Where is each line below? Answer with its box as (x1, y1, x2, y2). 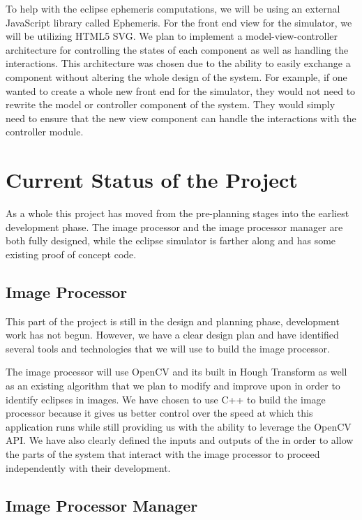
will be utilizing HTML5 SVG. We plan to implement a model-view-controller (6, 29, 338, 43)
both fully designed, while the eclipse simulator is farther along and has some (6, 233, 336, 248)
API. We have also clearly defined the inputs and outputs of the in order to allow (6, 433, 354, 447)
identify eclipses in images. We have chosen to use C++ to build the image (6, 392, 326, 406)
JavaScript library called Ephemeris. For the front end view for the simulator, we (6, 15, 352, 29)
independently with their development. (6, 460, 171, 475)
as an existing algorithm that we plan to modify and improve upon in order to (6, 378, 340, 393)
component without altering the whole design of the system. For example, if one (6, 69, 347, 84)
